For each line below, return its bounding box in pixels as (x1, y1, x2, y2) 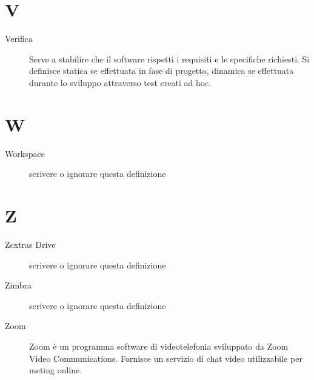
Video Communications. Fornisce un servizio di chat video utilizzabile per (29, 352, 302, 364)
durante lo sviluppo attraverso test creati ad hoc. (29, 76, 212, 88)
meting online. (29, 364, 82, 376)
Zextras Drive (5, 238, 56, 250)
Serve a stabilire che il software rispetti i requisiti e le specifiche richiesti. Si (29, 52, 310, 65)
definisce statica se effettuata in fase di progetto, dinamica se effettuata (29, 64, 294, 77)
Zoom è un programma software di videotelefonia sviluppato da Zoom (29, 339, 289, 352)
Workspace (5, 147, 45, 159)
